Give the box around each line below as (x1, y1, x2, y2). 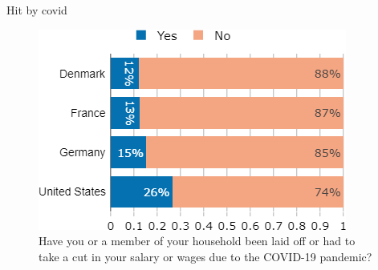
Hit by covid (6, 2, 67, 18)
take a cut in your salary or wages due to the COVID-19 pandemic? (39, 248, 372, 264)
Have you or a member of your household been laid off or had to (39, 232, 356, 249)
